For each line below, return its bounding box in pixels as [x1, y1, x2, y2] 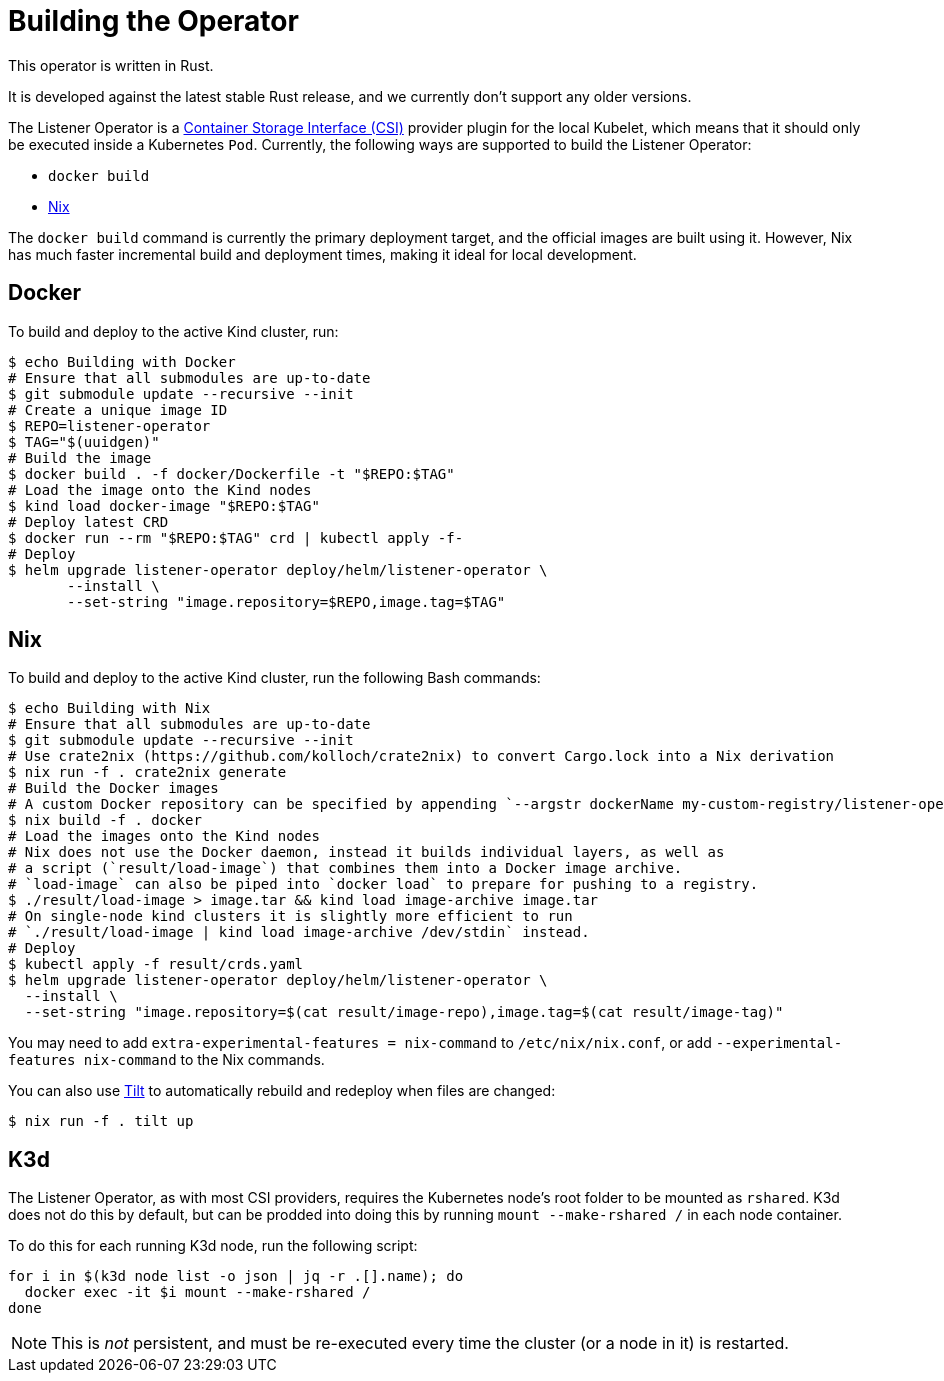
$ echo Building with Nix [8, 700, 211, 717]
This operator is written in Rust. [8, 56, 214, 74]
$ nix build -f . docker [8, 812, 202, 829]
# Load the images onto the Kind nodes [8, 828, 320, 845]
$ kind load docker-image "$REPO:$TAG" [8, 497, 320, 514]
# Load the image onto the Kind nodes [8, 481, 312, 498]
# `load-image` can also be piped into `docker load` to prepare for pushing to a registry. [8, 876, 759, 893]
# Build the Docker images [8, 780, 219, 797]
